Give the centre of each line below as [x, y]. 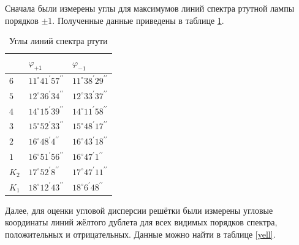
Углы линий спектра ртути [59, 41]
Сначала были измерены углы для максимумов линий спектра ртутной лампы [150, 8]
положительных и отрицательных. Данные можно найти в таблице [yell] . [140, 234]
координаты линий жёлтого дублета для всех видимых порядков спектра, [141, 222]
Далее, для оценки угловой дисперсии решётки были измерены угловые [139, 210]
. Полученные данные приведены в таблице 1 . [138, 20]
